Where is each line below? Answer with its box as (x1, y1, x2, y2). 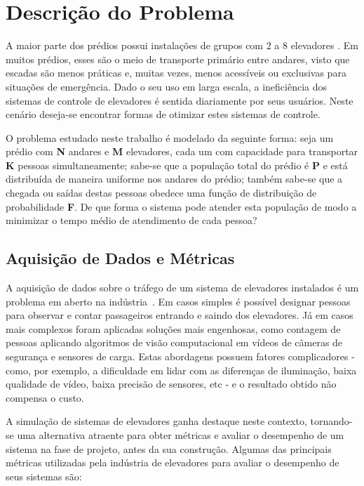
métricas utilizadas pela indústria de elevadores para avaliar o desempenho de (6, 455, 339, 470)
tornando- (310, 414, 353, 428)
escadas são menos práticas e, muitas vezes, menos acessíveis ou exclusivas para (6, 65, 346, 80)
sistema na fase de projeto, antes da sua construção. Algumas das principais (6, 441, 332, 456)
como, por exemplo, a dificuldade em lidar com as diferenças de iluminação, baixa (6, 362, 357, 377)
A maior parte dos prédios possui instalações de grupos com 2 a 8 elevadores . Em (6, 38, 359, 53)
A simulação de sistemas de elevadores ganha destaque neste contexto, (6, 414, 307, 428)
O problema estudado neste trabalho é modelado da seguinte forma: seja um (6, 130, 334, 145)
